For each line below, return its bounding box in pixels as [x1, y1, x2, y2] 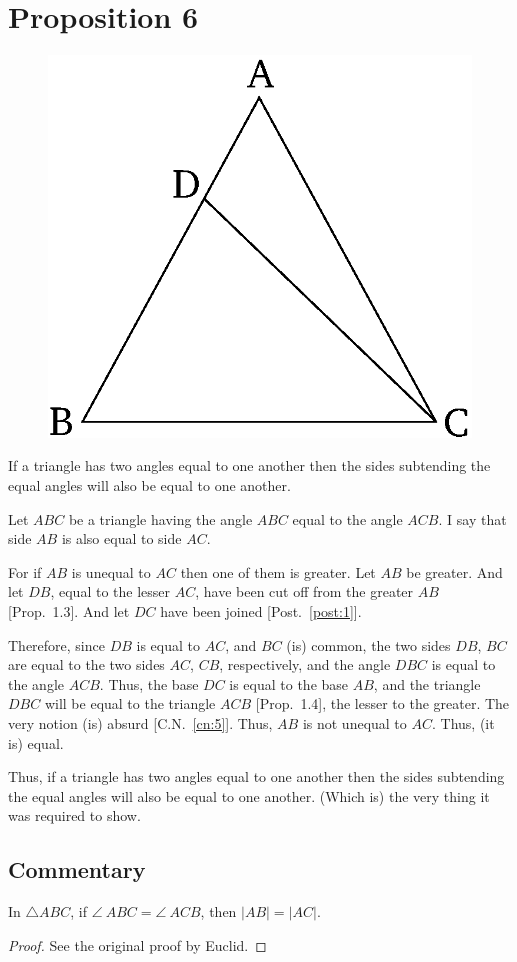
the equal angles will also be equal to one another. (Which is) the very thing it [8, 785, 490, 806]
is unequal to [71, 561, 151, 582]
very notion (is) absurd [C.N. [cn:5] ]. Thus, [8, 713, 273, 734]
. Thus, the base [99, 673, 199, 694]
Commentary [8, 854, 146, 885]
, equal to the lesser [50, 581, 171, 602]
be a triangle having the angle [68, 508, 253, 529]
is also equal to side [61, 528, 182, 549]
